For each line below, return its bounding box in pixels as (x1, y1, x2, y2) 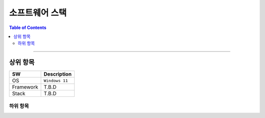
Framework (12, 84, 39, 90)
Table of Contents (9, 25, 47, 30)
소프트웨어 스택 (9, 7, 67, 18)
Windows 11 (43, 78, 68, 83)
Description (43, 71, 72, 78)
